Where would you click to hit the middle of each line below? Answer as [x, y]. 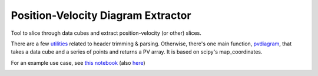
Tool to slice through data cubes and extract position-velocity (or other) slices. [106, 33]
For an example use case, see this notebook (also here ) [78, 62]
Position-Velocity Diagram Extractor [101, 15]
